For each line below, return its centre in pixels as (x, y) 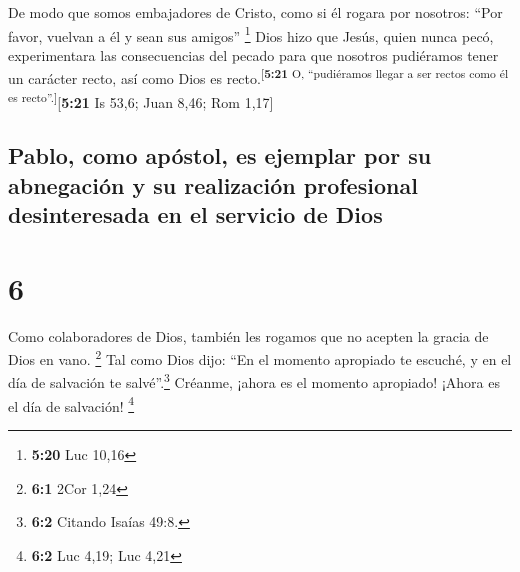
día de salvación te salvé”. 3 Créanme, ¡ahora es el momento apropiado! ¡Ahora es (254, 381)
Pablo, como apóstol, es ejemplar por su (220, 155)
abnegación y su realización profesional (213, 184)
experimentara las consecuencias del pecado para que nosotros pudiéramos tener (253, 54)
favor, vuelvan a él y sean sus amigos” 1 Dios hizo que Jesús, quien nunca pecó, (251, 34)
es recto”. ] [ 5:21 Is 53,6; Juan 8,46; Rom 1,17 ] (141, 100)
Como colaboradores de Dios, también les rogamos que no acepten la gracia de (248, 335)
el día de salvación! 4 (71, 404)
